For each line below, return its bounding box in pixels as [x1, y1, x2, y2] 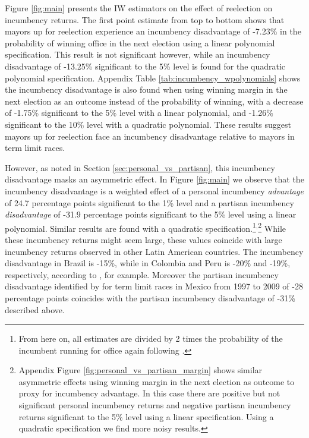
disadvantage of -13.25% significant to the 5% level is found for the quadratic [5, 59, 286, 72]
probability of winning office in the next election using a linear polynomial [5, 36, 275, 49]
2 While [258, 220, 286, 234]
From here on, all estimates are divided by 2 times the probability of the [18, 332, 283, 345]
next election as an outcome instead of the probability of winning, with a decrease [5, 94, 304, 107]
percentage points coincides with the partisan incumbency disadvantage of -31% [5, 291, 295, 304]
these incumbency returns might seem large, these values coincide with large [5, 233, 282, 245]
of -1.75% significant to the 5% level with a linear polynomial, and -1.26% [5, 106, 274, 119]
